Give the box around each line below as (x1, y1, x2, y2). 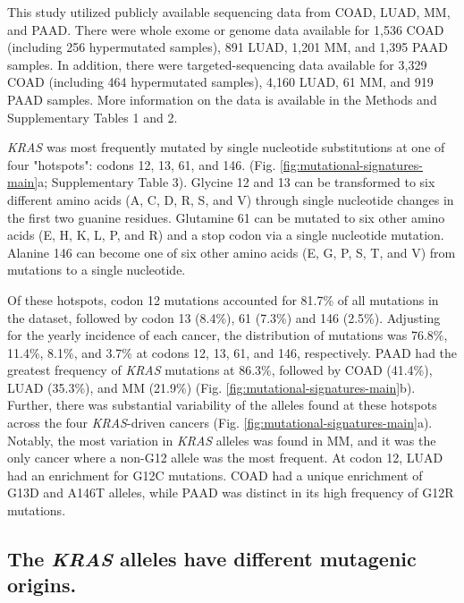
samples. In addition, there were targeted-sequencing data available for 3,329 (7, 55, 427, 73)
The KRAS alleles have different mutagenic (7, 545, 417, 573)
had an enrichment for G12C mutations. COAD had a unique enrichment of (7, 465, 423, 484)
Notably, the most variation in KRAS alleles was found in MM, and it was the (7, 430, 436, 449)
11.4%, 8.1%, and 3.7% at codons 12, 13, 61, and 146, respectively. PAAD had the (7, 343, 458, 361)
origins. (7, 571, 77, 599)
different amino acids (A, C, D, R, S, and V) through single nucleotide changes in (7, 190, 454, 208)
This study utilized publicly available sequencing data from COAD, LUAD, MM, (7, 3, 451, 21)
